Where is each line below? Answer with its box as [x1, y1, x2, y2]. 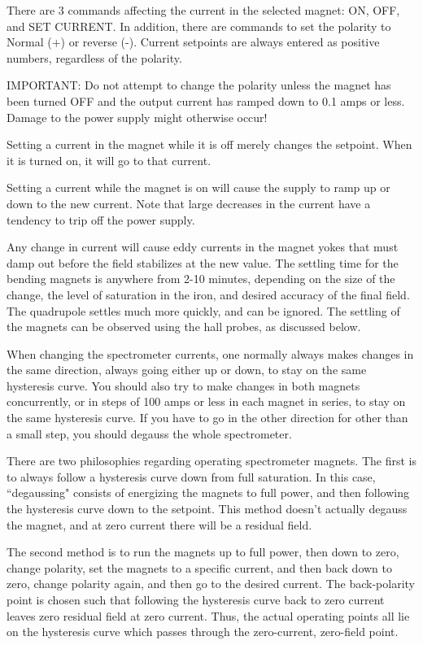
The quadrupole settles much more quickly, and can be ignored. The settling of [7, 302, 400, 319]
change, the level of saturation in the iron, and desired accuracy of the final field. [7, 285, 410, 303]
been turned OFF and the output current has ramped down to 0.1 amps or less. [7, 92, 405, 109]
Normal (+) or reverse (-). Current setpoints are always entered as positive [7, 33, 380, 50]
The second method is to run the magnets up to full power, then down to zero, [7, 543, 399, 560]
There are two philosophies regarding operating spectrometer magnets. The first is [7, 452, 416, 469]
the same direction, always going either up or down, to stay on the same [7, 361, 367, 378]
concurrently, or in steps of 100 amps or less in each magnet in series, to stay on [7, 393, 406, 410]
